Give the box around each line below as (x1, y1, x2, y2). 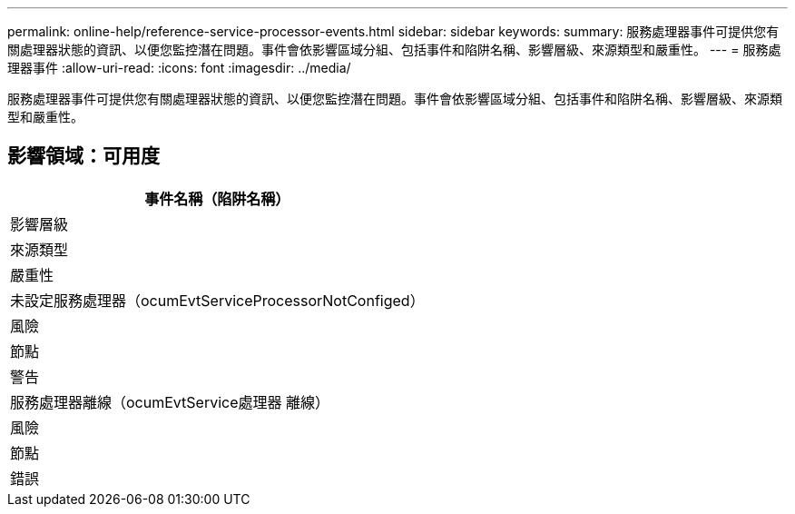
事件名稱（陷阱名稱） (144, 189, 290, 208)
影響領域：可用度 (7, 144, 160, 168)
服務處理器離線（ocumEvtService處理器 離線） (10, 392, 329, 411)
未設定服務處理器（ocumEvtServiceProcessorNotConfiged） (10, 291, 425, 310)
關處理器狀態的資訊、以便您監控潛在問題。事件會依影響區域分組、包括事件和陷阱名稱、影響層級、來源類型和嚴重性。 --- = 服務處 (7, 42, 781, 57)
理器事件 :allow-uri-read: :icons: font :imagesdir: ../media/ (7, 60, 351, 75)
